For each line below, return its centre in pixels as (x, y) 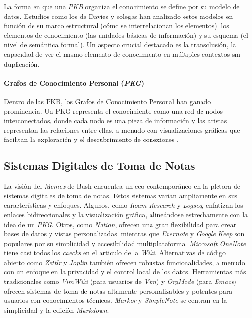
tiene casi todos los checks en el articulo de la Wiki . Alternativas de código (115, 253)
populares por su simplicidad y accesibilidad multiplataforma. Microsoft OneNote (125, 243)
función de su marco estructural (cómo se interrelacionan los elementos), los (117, 26)
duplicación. (22, 63)
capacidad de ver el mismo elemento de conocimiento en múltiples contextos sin (122, 54)
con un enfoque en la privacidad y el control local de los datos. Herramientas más (125, 272)
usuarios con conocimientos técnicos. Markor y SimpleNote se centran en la (116, 300)
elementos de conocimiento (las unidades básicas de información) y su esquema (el (126, 35)
